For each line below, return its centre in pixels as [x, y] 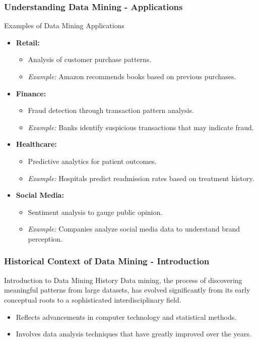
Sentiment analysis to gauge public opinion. [95, 212]
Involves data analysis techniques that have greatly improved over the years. [134, 334]
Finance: [31, 93]
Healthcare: [36, 144]
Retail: [28, 42]
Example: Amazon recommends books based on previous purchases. [132, 76]
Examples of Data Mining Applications [64, 25]
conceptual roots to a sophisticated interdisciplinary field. [93, 299]
